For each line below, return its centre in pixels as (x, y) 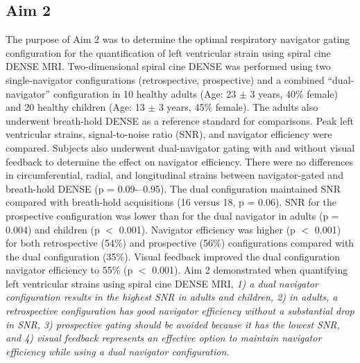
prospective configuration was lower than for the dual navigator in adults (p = (172, 215)
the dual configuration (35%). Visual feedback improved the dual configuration (173, 256)
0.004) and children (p (53, 229)
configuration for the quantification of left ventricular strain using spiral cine (168, 52)
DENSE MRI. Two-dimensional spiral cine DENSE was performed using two (168, 66)
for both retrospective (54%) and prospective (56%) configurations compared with (180, 243)
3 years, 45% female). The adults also (238, 107)
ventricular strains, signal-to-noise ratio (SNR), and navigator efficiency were (169, 134)
